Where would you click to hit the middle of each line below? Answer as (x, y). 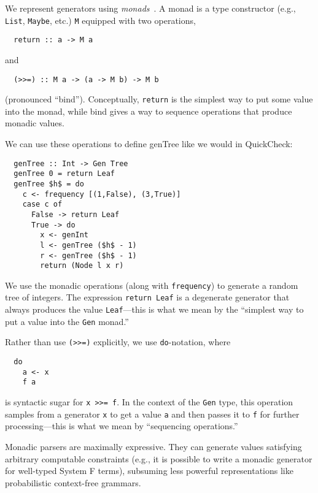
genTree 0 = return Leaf (64, 174)
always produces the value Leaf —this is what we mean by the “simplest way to (154, 309)
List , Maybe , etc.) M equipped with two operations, (100, 20)
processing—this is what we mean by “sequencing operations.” (122, 426)
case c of (42, 204)
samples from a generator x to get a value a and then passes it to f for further (152, 414)
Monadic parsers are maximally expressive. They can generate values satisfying (153, 446)
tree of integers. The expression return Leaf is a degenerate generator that (147, 297)
